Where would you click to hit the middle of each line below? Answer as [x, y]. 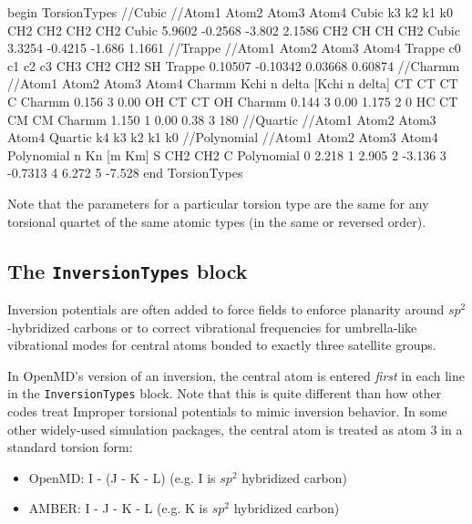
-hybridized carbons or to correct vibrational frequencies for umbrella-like [212, 327]
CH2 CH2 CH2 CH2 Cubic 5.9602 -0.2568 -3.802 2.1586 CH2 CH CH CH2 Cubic [234, 30]
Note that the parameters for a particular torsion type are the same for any [218, 203]
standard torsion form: [70, 447]
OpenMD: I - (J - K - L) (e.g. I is [122, 477]
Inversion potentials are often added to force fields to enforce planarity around [226, 308]
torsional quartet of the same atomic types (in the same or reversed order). [217, 221]
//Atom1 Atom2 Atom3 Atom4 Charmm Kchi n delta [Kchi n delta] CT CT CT [233, 83]
